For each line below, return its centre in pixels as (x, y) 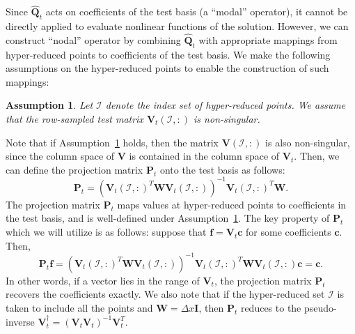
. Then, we (317, 156)
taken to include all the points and (79, 307)
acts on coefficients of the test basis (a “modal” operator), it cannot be (197, 12)
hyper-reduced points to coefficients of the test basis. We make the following (168, 54)
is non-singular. (227, 119)
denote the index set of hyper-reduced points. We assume (226, 105)
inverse (20, 321)
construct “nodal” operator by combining (93, 39)
